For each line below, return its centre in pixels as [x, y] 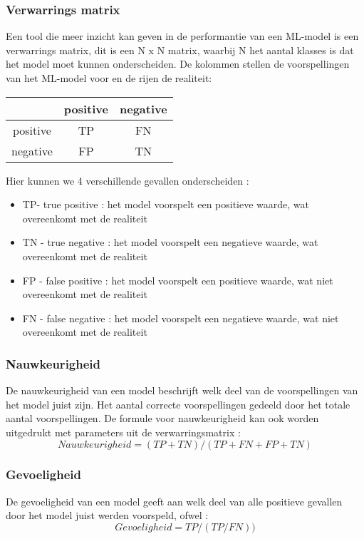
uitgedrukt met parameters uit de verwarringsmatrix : [123, 432]
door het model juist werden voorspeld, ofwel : [107, 515]
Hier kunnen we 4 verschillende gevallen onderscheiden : [128, 180]
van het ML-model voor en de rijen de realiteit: [109, 78]
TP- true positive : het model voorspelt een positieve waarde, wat [166, 204]
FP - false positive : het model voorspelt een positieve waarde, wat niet [178, 280]
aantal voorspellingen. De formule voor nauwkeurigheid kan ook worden [162, 418]
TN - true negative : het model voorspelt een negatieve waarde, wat [170, 242]
